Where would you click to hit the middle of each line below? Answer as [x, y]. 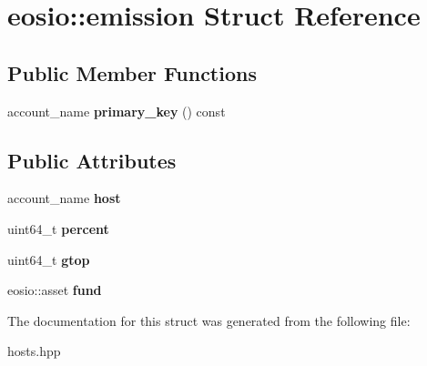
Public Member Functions [132, 72]
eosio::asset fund [55, 290]
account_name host [64, 198]
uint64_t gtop [49, 259]
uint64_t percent [58, 228]
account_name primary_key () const [117, 111]
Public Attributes [92, 160]
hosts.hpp [34, 351]
